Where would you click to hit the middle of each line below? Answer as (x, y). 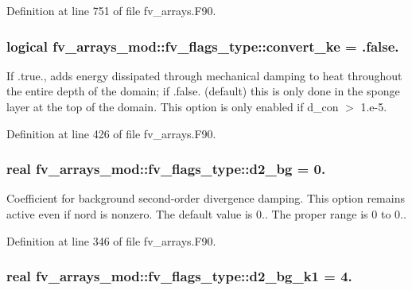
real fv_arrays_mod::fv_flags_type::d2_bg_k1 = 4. (179, 276)
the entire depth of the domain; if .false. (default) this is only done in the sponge (203, 91)
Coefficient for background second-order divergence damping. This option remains (206, 198)
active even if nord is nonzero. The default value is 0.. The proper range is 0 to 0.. (206, 214)
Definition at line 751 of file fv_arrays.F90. (111, 10)
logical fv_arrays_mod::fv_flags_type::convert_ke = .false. (203, 46)
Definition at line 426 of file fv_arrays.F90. (111, 133)
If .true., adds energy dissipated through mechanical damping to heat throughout (204, 75)
